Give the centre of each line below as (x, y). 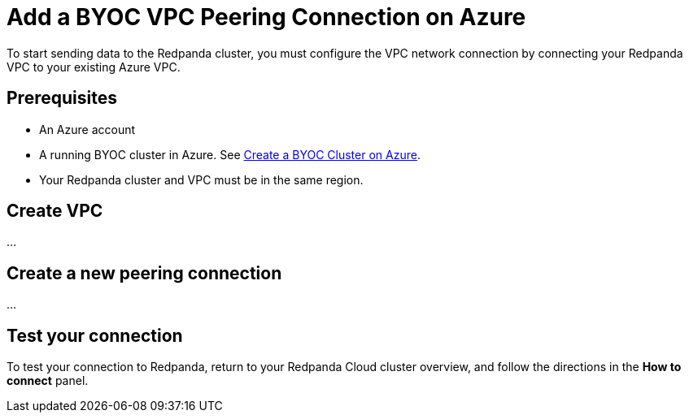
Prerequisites (62, 98)
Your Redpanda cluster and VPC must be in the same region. (201, 179)
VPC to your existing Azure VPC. (94, 67)
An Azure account (87, 129)
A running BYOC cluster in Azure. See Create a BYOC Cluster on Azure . (230, 154)
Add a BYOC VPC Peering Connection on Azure (266, 17)
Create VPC (55, 211)
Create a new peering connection (144, 273)
